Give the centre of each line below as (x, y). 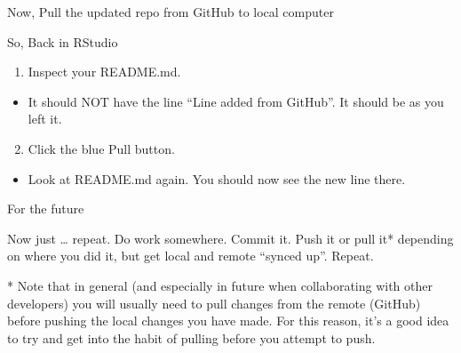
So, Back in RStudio (63, 41)
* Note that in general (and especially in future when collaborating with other (220, 285)
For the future (46, 209)
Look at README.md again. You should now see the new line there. (217, 178)
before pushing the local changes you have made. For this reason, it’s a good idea (228, 321)
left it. (45, 119)
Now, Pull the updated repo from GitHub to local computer (171, 12)
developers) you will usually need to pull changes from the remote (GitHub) (214, 303)
